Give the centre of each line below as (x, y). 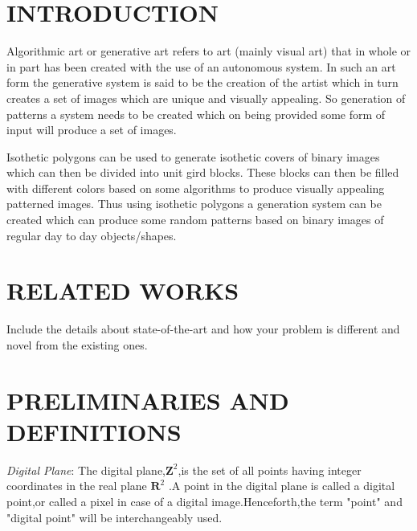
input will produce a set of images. (92, 130)
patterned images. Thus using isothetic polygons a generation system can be (194, 204)
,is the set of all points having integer (270, 470)
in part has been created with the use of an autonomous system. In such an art (201, 66)
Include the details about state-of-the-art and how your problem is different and (203, 329)
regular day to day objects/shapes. (92, 235)
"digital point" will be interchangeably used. (114, 517)
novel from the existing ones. (77, 344)
